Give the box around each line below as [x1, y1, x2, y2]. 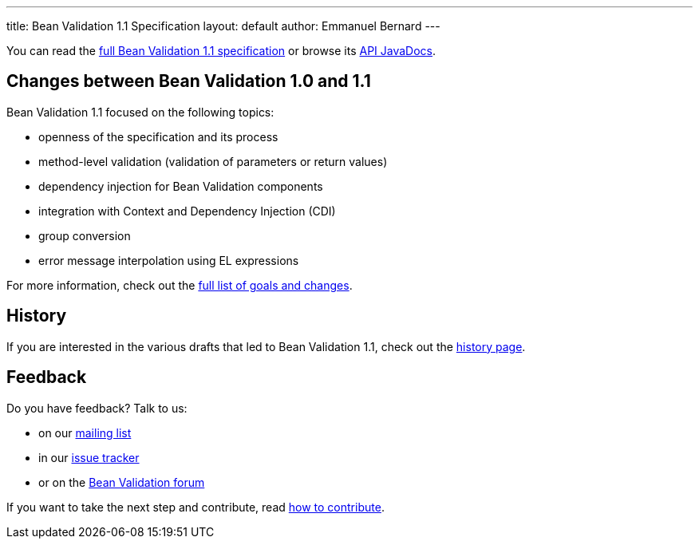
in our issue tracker [38, 450, 140, 464]
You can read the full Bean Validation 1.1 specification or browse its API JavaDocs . [6, 44, 436, 57]
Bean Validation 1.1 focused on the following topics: [6, 105, 274, 119]
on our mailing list [38, 425, 132, 440]
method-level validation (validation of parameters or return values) [38, 154, 388, 168]
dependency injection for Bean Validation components [38, 179, 323, 193]
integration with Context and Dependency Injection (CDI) [38, 203, 336, 218]
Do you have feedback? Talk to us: [6, 401, 188, 415]
